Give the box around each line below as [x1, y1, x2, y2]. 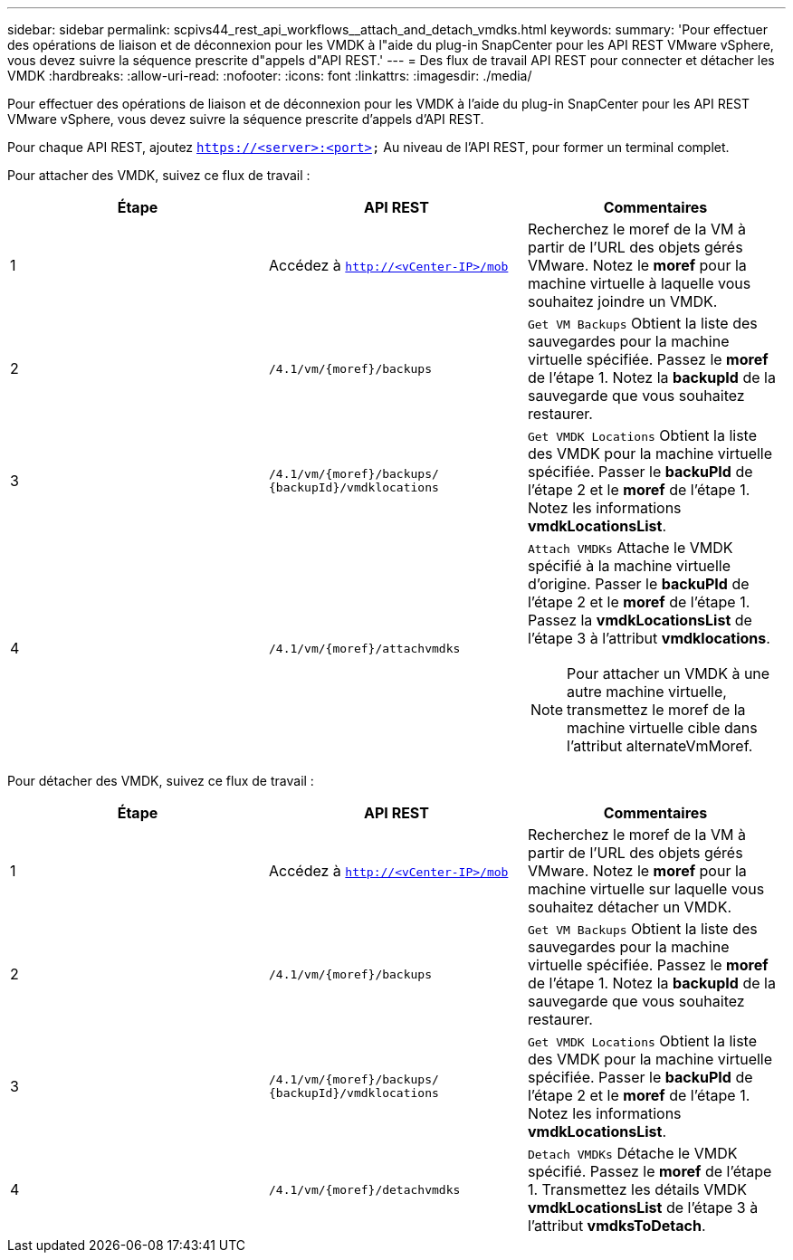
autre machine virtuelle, [567, 682, 727, 701]
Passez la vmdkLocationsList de [527, 611, 752, 629]
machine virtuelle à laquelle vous [527, 274, 751, 292]
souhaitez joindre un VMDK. [527, 292, 718, 310]
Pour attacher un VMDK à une [567, 664, 770, 682]
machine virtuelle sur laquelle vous [527, 880, 765, 898]
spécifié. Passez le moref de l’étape [527, 1162, 772, 1180]
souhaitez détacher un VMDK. [527, 898, 731, 916]
